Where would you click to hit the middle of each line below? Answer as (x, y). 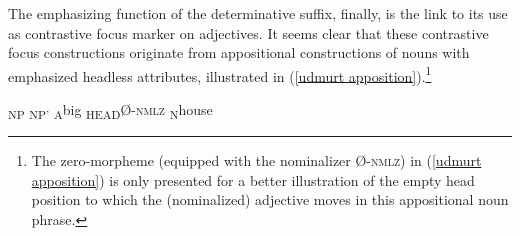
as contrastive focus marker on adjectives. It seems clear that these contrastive (248, 32)
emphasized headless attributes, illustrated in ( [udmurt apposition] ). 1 (220, 74)
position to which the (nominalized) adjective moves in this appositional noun (270, 199)
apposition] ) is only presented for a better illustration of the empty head (253, 179)
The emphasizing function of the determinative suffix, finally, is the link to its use (258, 13)
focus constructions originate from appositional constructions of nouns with (239, 52)
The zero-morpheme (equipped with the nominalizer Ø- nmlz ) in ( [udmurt (256, 160)
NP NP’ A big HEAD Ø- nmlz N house (110, 110)
